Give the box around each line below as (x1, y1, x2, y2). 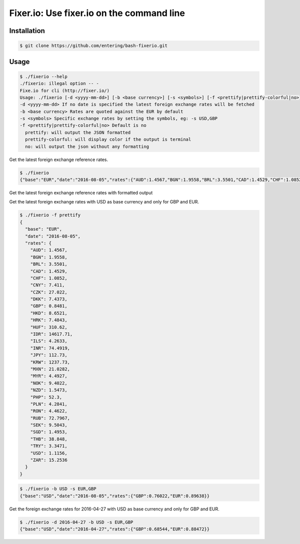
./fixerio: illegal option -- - (19, 80, 99, 86)
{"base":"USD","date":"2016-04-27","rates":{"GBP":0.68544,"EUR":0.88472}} (19, 526, 210, 532)
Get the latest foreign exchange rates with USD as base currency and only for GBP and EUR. (9, 199, 199, 205)
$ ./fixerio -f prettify (19, 212, 81, 218)
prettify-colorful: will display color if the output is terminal (25, 136, 191, 142)
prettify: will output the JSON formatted (25, 129, 131, 135)
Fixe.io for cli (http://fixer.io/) (19, 87, 110, 93)
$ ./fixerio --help (19, 73, 67, 79)
